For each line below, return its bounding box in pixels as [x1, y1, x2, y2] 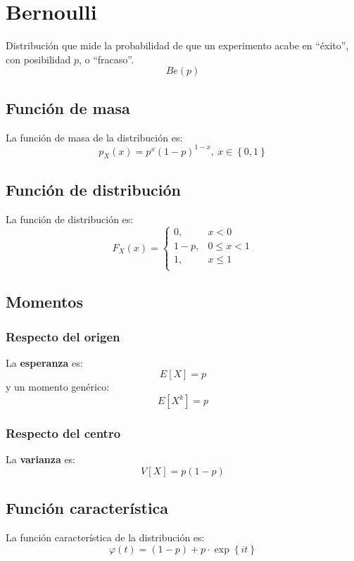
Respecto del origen [6, 327, 120, 345]
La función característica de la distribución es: [6, 530, 205, 545]
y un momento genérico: [6, 379, 110, 394]
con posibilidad [6, 51, 71, 66]
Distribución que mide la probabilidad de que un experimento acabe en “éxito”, [6, 38, 349, 53]
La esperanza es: [6, 355, 83, 370]
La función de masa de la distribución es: [6, 130, 183, 144]
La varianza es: [6, 452, 76, 467]
